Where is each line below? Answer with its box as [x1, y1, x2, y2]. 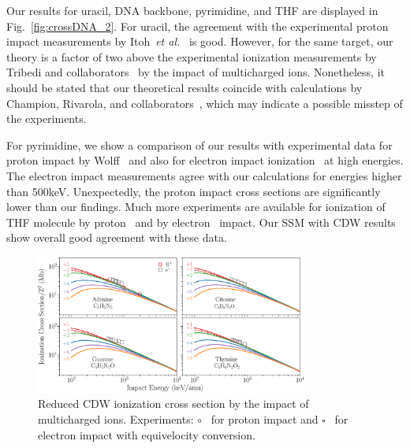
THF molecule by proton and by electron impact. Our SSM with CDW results [6, 213, 396, 230]
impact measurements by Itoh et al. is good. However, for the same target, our [6, 33, 393, 50]
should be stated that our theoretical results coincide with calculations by [6, 79, 363, 95]
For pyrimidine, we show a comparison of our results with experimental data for [6, 136, 393, 153]
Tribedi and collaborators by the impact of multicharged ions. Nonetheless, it [6, 64, 385, 80]
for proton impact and [211, 410, 319, 427]
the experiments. [6, 110, 87, 127]
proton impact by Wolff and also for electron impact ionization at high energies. [6, 152, 404, 168]
